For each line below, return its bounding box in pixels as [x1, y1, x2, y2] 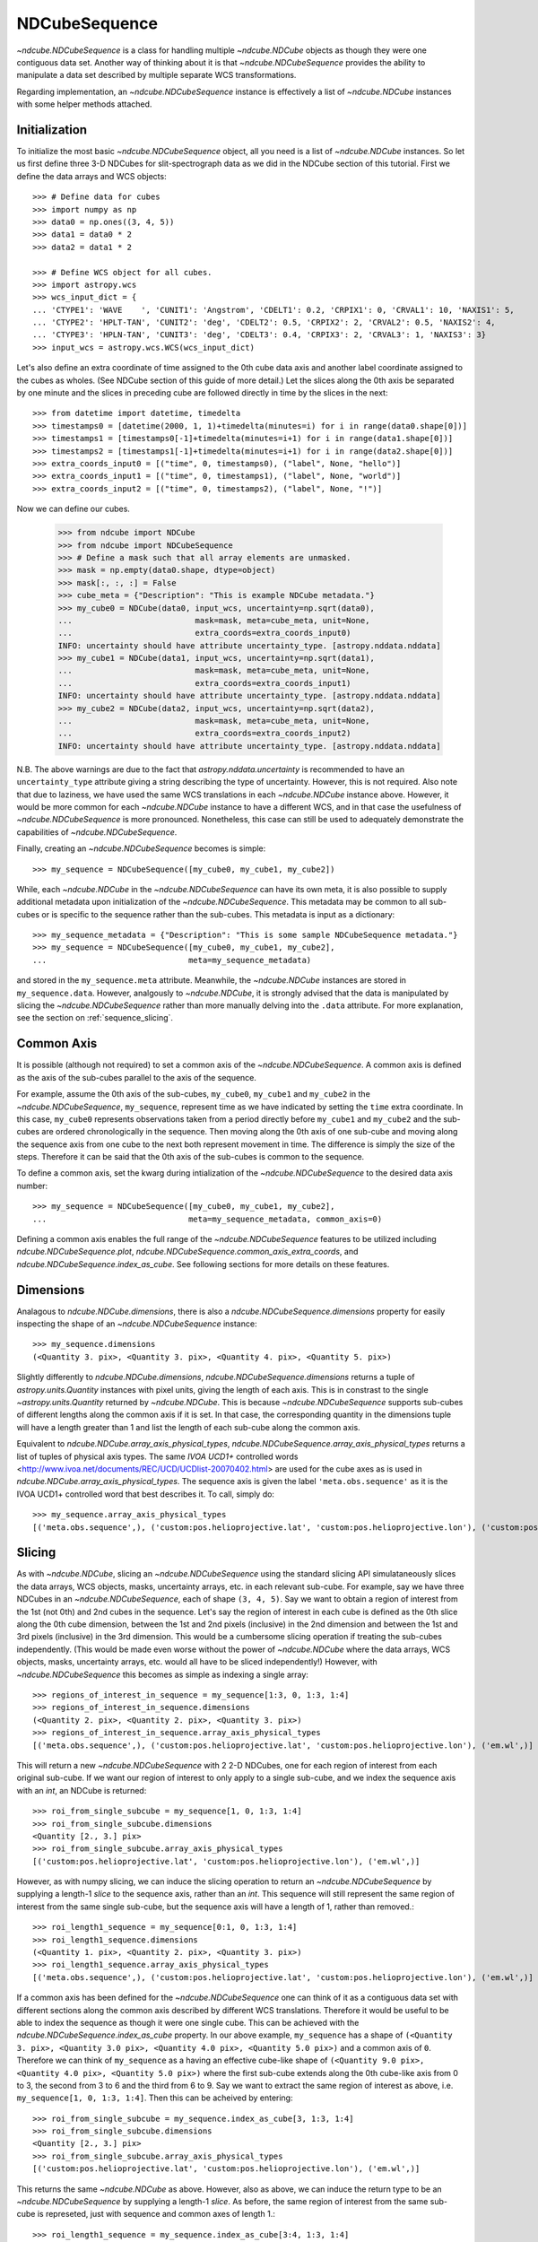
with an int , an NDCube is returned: [16, 1785, 147, 1795]
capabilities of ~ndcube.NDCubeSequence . [16, 826, 178, 838]
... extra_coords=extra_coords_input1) [57, 678, 351, 688]
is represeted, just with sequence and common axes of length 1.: [37, 2209, 275, 2220]
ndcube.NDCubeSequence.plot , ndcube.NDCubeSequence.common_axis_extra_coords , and [16, 1247, 359, 1257]
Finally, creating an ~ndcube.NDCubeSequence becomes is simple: [16, 843, 266, 854]
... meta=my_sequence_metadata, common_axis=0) [32, 1213, 383, 1224]
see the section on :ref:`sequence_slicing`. [16, 1012, 174, 1023]
